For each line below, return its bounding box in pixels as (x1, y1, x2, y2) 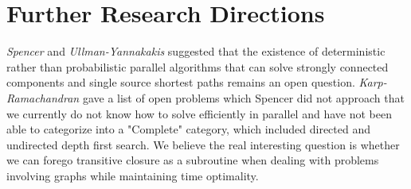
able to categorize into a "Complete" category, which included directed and (6, 121, 371, 137)
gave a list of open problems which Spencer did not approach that (82, 89, 405, 106)
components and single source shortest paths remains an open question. (6, 74, 355, 91)
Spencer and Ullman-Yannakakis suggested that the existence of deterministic (6, 43, 386, 60)
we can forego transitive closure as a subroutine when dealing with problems (6, 152, 379, 168)
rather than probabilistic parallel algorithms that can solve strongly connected (6, 58, 389, 75)
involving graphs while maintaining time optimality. (6, 167, 259, 183)
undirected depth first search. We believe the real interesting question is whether (6, 136, 400, 152)
